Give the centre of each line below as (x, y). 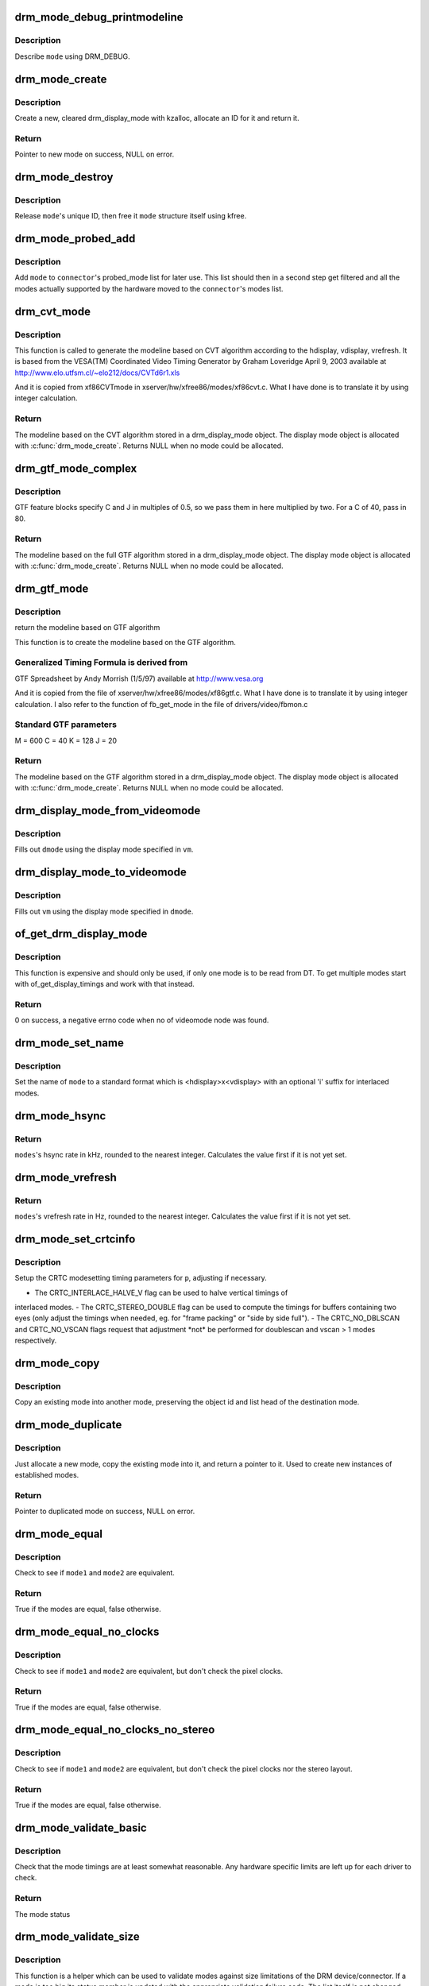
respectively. (36, 1341)
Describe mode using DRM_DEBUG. (72, 56)
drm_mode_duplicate (68, 1425)
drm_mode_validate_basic (81, 1828)
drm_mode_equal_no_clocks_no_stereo (115, 1730)
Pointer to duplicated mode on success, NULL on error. (105, 1511)
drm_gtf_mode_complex (76, 468)
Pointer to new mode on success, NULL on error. (95, 154)
